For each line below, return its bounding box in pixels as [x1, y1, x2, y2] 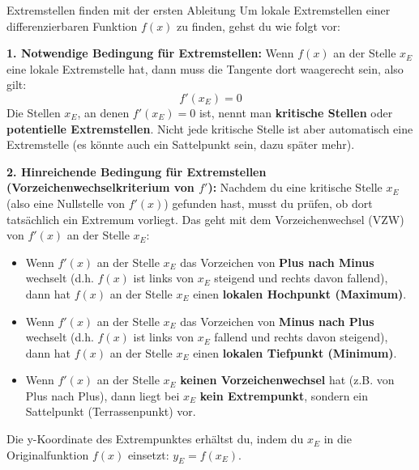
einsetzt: [127, 446, 169, 463]
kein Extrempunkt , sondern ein [199, 387, 368, 404]
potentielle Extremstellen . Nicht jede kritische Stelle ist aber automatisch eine [6, 120, 413, 137]
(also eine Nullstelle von [6, 194, 125, 211]
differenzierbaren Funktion [6, 17, 138, 34]
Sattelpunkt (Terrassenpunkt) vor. [25, 403, 196, 420]
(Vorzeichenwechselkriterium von [6, 179, 195, 196]
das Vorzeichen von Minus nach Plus [180, 312, 374, 329]
